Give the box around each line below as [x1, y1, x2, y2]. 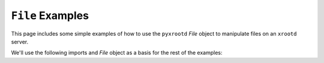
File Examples [11, 9, 89, 22]
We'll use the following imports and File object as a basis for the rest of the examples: [11, 49, 223, 56]
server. [11, 38, 29, 45]
